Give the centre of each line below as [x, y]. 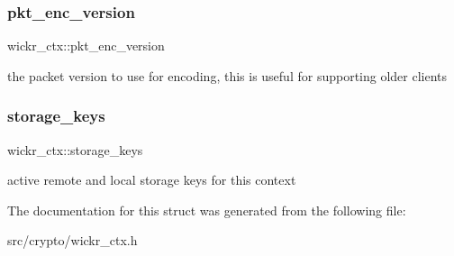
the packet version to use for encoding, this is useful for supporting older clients [227, 75]
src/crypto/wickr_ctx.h [73, 240]
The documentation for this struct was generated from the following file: [207, 210]
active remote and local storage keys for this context [152, 180]
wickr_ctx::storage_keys [75, 149]
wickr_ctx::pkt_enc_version [86, 46]
